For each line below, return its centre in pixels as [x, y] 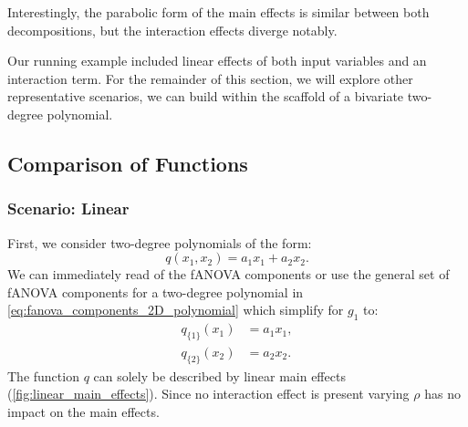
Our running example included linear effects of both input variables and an [217, 61]
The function [43, 375]
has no [442, 394]
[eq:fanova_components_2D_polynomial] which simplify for [176, 310]
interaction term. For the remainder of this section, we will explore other [210, 78]
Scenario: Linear [68, 208]
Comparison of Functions [128, 163]
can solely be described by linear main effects [219, 375]
